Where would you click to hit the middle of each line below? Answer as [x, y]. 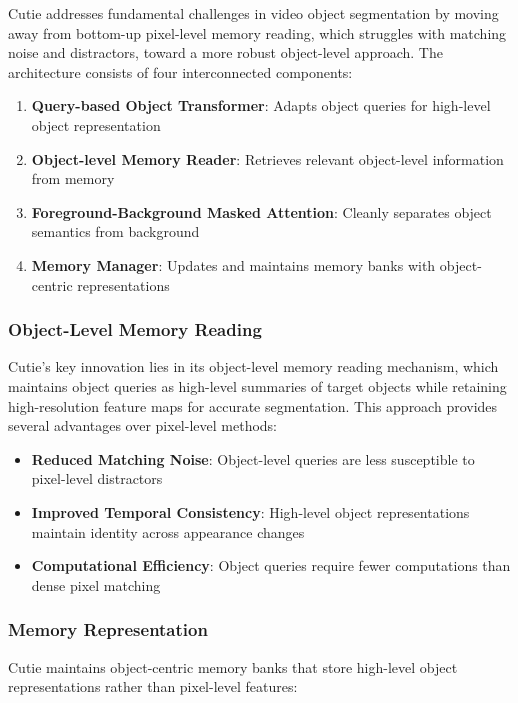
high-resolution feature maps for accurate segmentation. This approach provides [253, 405]
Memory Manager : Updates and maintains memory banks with [233, 264]
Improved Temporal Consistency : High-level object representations [250, 511]
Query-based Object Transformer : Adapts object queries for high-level [261, 105]
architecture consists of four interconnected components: [180, 71]
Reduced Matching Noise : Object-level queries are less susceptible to [253, 458]
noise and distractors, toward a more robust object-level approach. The [225, 52]
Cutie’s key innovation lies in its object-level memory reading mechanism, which [253, 366]
